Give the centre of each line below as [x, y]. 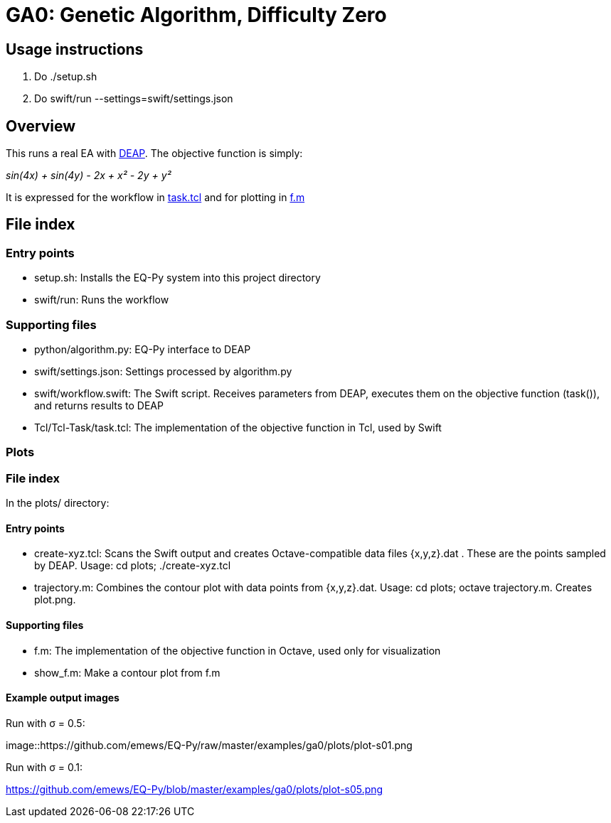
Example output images [63, 698]
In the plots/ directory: [58, 503]
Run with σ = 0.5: [46, 723]
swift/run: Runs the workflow [102, 300]
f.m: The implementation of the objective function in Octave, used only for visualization [238, 650]
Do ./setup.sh [66, 77]
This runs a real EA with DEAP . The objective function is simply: [154, 154]
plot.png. [55, 600]
